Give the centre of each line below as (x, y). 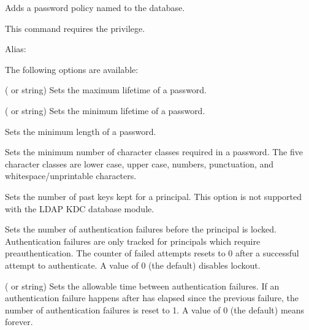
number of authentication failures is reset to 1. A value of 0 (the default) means (155, 309)
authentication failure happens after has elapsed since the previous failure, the (152, 298)
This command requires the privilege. (75, 28)
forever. (19, 322)
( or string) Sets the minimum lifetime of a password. (105, 110)
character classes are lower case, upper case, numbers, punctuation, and (139, 163)
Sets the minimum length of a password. (81, 131)
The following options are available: (72, 69)
